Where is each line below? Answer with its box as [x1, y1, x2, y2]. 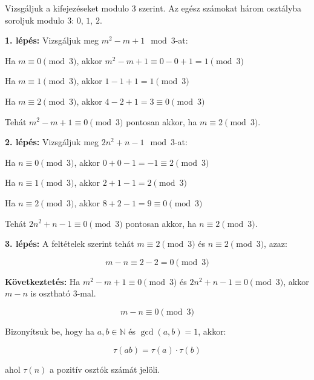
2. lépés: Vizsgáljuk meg [5, 136, 99, 148]
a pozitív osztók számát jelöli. [50, 362, 160, 375]
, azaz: [264, 237, 287, 250]
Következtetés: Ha [5, 275, 80, 287]
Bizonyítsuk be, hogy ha [5, 324, 95, 337]
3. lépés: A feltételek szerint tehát [5, 237, 134, 250]
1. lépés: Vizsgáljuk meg [5, 34, 99, 47]
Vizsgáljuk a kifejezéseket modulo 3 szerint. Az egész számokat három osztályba [5, 2, 302, 14]
